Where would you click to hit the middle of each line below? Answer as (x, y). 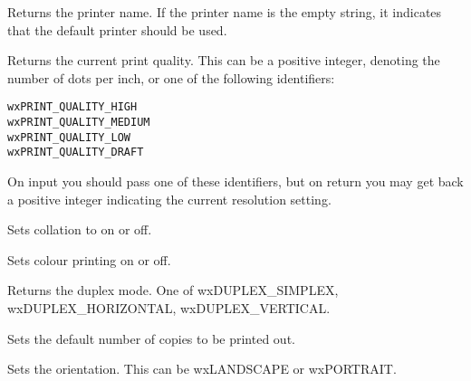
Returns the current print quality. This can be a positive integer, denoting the (224, 60)
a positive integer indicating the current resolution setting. (169, 199)
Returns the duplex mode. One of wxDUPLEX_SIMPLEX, (173, 290)
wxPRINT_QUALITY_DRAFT (76, 152)
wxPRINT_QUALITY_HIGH (72, 107)
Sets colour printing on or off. (89, 259)
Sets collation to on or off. (80, 229)
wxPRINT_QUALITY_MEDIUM (79, 123)
